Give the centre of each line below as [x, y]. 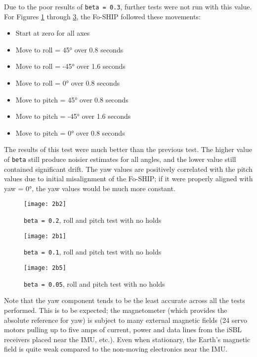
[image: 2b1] [45, 236]
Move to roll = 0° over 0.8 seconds [68, 83]
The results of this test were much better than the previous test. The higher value [128, 149]
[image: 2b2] [45, 204]
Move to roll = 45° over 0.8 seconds [69, 49]
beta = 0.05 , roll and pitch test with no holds [94, 283]
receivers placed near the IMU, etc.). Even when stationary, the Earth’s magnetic [127, 339]
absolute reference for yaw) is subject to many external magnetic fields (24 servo [126, 320]
